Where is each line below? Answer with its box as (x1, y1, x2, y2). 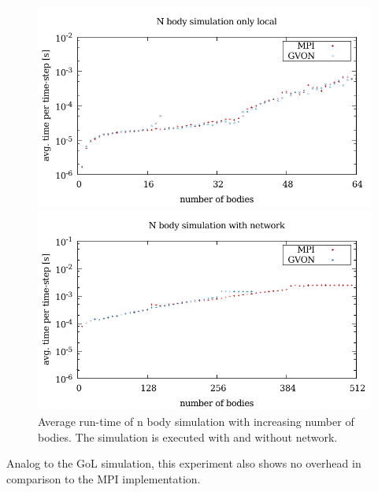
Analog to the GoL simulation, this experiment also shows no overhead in (6, 455, 361, 472)
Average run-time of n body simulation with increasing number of (38, 412, 354, 429)
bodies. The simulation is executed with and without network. (38, 428, 338, 445)
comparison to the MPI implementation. (6, 470, 201, 486)
